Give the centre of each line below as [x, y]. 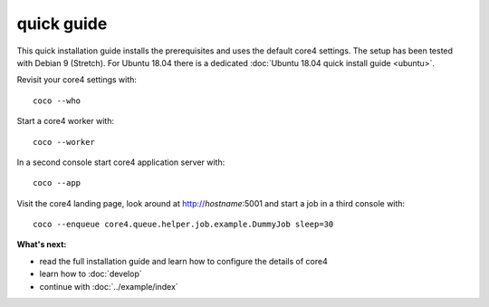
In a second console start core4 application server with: [121, 162]
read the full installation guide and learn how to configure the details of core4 [183, 261]
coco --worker [64, 142]
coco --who [57, 101]
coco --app [57, 183]
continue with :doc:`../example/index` [109, 286]
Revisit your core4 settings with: [77, 80]
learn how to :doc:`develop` [91, 274]
